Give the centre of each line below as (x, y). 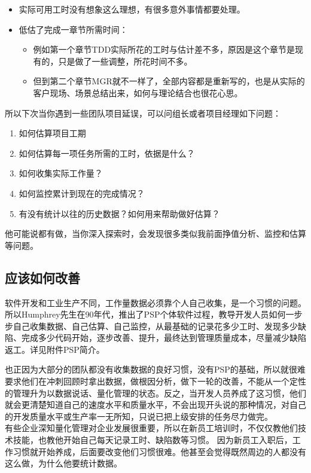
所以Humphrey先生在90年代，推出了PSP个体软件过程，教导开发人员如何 (145, 314)
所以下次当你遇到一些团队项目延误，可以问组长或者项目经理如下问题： (143, 113)
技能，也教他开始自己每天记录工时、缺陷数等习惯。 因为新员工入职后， (153, 440)
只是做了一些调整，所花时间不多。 (125, 61)
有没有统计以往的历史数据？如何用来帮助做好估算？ (119, 213)
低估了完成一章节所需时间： (73, 29)
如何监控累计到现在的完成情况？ (82, 193)
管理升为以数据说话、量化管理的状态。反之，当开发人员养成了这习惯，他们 (159, 393)
